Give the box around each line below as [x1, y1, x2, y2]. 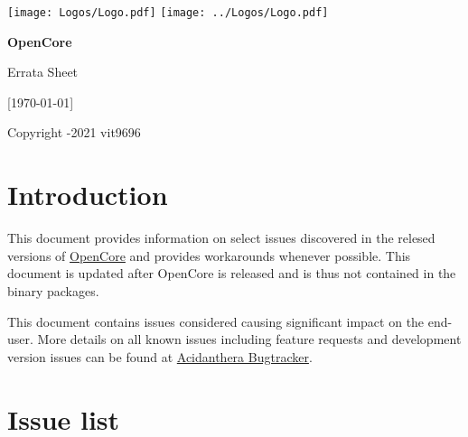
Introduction [7, 176, 168, 213]
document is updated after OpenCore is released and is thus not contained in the [7, 264, 456, 283]
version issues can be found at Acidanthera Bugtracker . [7, 347, 313, 366]
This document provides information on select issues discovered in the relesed [7, 228, 435, 247]
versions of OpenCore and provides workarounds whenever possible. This [7, 246, 411, 265]
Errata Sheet [7, 62, 79, 81]
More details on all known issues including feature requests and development [37, 330, 462, 349]
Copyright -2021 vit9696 [7, 123, 141, 142]
